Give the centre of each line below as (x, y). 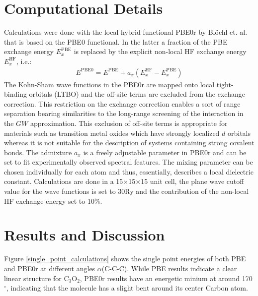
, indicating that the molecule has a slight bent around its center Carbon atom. (127, 288)
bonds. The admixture (38, 152)
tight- (225, 84)
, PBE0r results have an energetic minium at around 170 (166, 278)
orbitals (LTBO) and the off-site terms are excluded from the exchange (137, 94)
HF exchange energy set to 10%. (53, 201)
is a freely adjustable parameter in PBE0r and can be (165, 152)
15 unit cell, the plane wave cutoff (192, 181)
